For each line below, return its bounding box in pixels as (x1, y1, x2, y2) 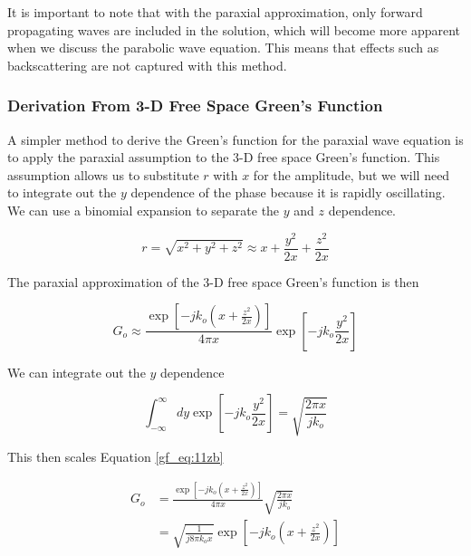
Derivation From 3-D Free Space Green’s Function (7, 94, 383, 117)
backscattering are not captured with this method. (7, 55, 287, 74)
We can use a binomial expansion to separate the (7, 200, 280, 219)
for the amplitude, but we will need (253, 165, 450, 184)
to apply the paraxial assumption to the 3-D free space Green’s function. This (7, 148, 440, 167)
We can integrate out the (7, 362, 146, 381)
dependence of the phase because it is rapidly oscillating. (130, 183, 446, 202)
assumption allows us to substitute (7, 165, 199, 184)
